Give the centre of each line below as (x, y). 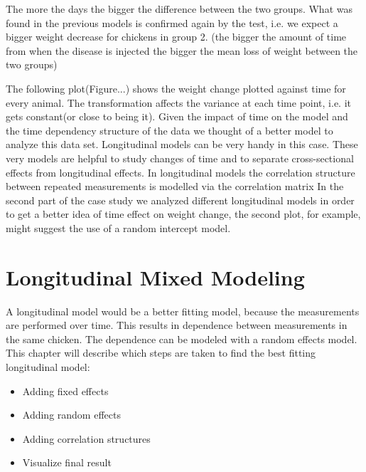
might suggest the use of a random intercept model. (118, 227)
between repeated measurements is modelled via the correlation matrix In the (175, 186)
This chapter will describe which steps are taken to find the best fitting (161, 353)
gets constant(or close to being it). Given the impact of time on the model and (177, 116)
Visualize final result (67, 462)
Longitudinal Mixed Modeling (155, 277)
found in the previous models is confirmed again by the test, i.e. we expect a (172, 22)
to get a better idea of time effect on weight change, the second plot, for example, (183, 214)
